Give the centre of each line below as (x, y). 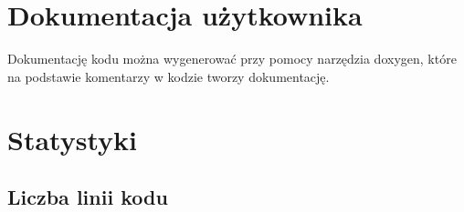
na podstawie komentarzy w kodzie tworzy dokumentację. (169, 76)
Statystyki (72, 139)
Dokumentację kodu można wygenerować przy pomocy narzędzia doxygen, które (232, 59)
